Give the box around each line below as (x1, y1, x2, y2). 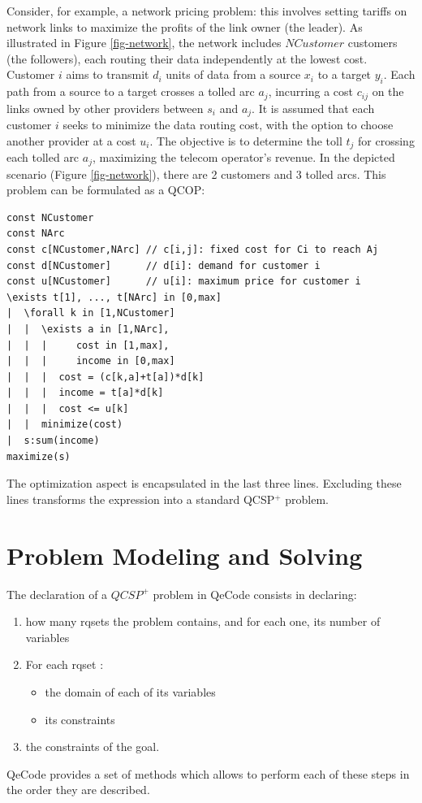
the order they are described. (6, 781, 150, 798)
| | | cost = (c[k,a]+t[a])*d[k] (6, 371, 205, 383)
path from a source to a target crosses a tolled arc (6, 83, 255, 100)
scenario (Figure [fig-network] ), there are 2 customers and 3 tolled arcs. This (6, 165, 386, 182)
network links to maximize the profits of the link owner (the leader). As (6, 18, 363, 35)
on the (372, 83, 404, 100)
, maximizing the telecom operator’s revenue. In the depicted (92, 149, 395, 166)
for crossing (358, 132, 415, 149)
